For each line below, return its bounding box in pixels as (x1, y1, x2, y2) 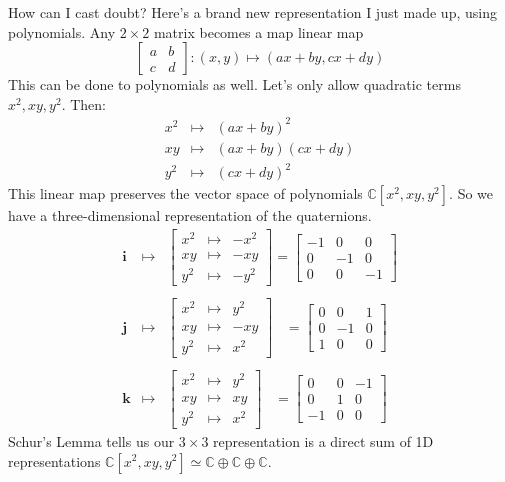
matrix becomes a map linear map (153, 21, 364, 42)
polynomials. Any (8, 21, 116, 42)
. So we (449, 183, 494, 204)
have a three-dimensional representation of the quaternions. (8, 205, 372, 226)
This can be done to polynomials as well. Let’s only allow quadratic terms (8, 74, 461, 95)
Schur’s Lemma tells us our (8, 430, 175, 451)
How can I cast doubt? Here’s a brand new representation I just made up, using (8, 2, 497, 22)
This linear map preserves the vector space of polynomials (8, 183, 363, 204)
